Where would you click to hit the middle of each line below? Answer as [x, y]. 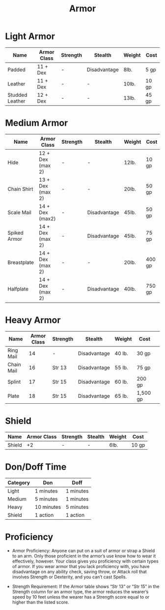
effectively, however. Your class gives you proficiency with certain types [85, 561]
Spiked [15, 232]
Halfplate [18, 289]
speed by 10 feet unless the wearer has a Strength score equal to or [81, 597]
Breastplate [21, 262]
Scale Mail [20, 212]
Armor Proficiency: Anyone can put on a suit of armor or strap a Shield [83, 550]
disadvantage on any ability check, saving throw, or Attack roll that [80, 572]
